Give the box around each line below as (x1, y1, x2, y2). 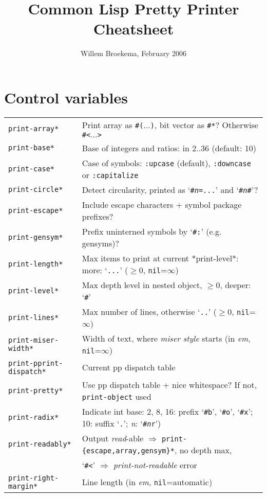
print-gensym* (8, 233, 63, 241)
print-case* (8, 164, 55, 173)
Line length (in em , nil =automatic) (82, 476, 213, 488)
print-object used (82, 390, 151, 402)
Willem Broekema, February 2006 (81, 48, 186, 59)
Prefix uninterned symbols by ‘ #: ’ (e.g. (82, 225, 222, 237)
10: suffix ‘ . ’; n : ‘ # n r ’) (82, 417, 161, 429)
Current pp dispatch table (82, 361, 176, 374)
